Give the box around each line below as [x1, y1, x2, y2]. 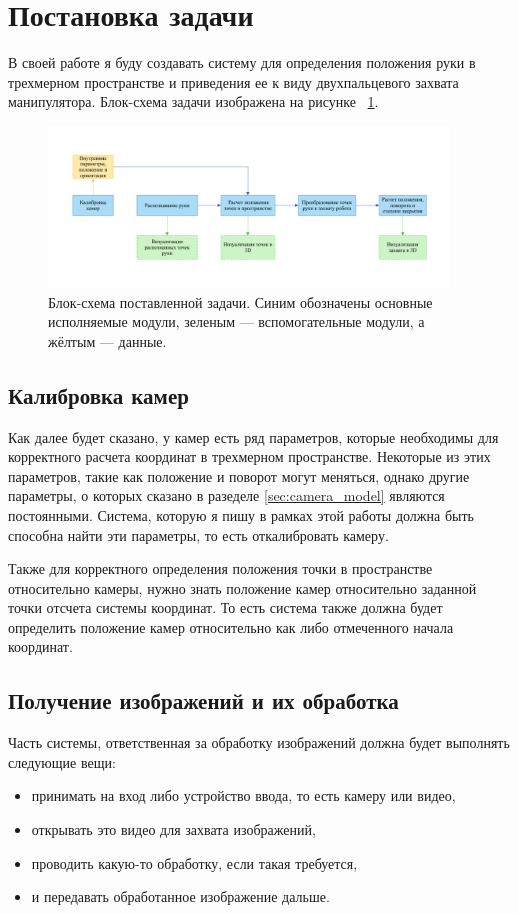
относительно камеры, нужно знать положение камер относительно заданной [8, 577, 477, 598]
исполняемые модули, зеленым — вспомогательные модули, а [48, 311, 425, 332]
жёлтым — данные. [48, 330, 167, 351]
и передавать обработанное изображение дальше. [31, 886, 330, 907]
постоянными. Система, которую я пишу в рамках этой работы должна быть [8, 504, 474, 525]
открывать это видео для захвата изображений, [31, 819, 316, 840]
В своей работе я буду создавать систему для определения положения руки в [8, 52, 476, 73]
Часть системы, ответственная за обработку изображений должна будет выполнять [8, 732, 510, 753]
